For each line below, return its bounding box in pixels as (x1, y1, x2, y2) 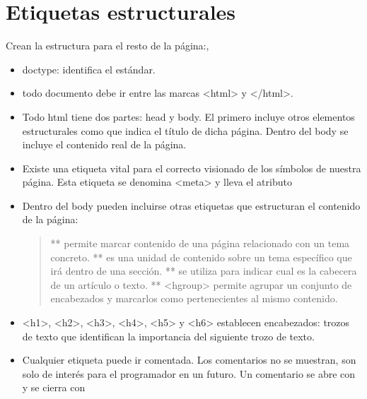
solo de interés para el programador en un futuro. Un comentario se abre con (22, 366, 356, 381)
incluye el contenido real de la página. (22, 137, 187, 152)
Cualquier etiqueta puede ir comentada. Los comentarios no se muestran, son (22, 352, 356, 367)
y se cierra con (22, 380, 86, 395)
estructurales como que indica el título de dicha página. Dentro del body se (22, 123, 349, 138)
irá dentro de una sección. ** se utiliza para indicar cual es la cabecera (50, 263, 357, 278)
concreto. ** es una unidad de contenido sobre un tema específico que (50, 249, 352, 264)
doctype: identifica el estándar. (22, 61, 156, 76)
